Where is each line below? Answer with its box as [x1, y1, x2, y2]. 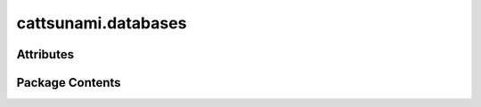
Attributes [16, 47, 75, 62]
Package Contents [16, 75, 121, 90]
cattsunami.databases [16, 13, 187, 33]
